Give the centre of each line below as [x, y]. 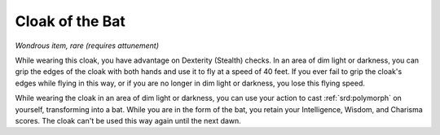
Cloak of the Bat [70, 21]
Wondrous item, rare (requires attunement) [87, 46]
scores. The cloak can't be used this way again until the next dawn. [128, 120]
